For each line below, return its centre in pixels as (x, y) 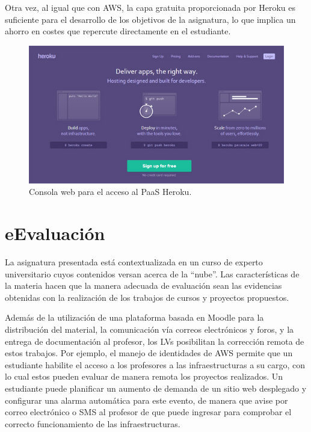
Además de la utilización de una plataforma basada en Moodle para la (134, 317)
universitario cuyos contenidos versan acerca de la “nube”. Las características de (152, 273)
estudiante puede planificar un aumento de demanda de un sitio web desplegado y (156, 388)
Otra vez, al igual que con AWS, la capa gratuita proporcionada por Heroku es (150, 7)
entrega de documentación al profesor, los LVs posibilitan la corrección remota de (155, 341)
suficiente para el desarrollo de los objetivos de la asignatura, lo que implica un (150, 19)
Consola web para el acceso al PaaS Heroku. (110, 192)
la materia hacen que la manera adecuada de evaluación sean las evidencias (143, 285)
